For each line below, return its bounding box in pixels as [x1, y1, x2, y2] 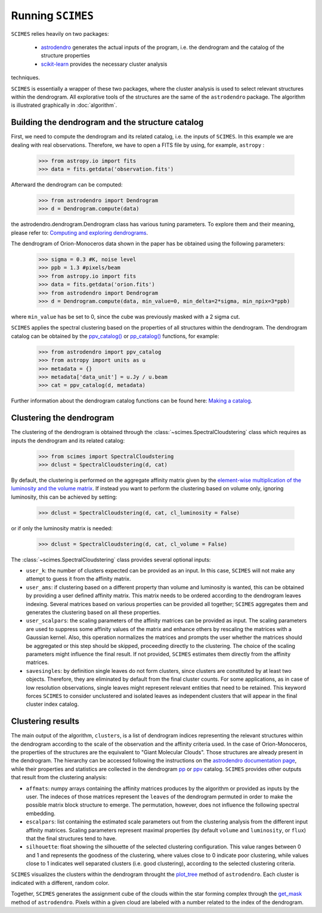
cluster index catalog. [26, 700, 79, 708]
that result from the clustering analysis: [11, 774, 107, 781]
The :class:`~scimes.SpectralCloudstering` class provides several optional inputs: [11, 556, 211, 563]
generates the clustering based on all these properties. [26, 609, 161, 616]
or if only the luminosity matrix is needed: [11, 524, 113, 531]
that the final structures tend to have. [26, 835, 117, 842]
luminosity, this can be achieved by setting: [11, 493, 117, 500]
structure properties [41, 52, 91, 59]
